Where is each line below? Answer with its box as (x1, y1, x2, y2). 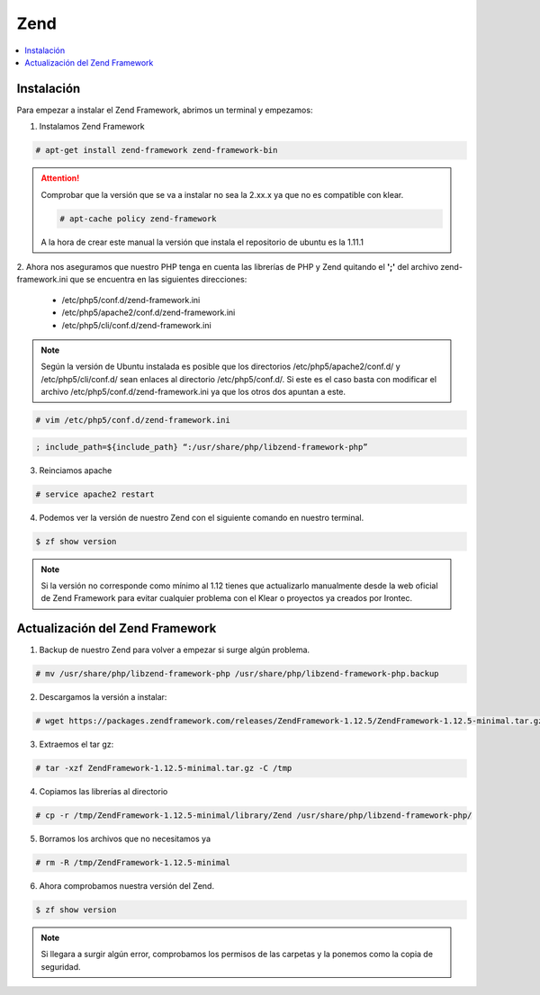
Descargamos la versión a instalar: (39, 692, 167, 703)
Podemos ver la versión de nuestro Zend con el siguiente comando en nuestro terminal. (39, 512, 364, 523)
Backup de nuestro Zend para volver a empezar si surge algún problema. (39, 644, 310, 656)
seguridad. (40, 961, 81, 972)
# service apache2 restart (35, 489, 155, 499)
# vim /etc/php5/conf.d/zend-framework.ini (35, 415, 231, 426)
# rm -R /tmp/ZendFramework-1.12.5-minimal (35, 857, 231, 868)
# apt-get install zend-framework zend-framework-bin (35, 145, 278, 156)
